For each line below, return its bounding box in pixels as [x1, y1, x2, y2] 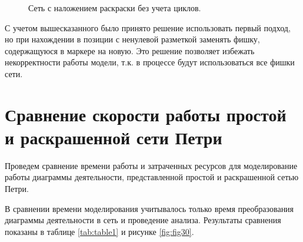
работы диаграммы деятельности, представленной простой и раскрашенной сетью [5, 171, 299, 183]
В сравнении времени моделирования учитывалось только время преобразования [5, 202, 294, 214]
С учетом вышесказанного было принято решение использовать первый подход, [5, 21, 291, 34]
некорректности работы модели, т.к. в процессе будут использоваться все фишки [5, 56, 295, 68]
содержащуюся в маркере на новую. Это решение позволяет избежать [5, 44, 255, 57]
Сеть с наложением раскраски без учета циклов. [28, 2, 201, 14]
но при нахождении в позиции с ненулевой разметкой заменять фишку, [5, 33, 260, 45]
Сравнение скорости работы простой [5, 102, 287, 126]
